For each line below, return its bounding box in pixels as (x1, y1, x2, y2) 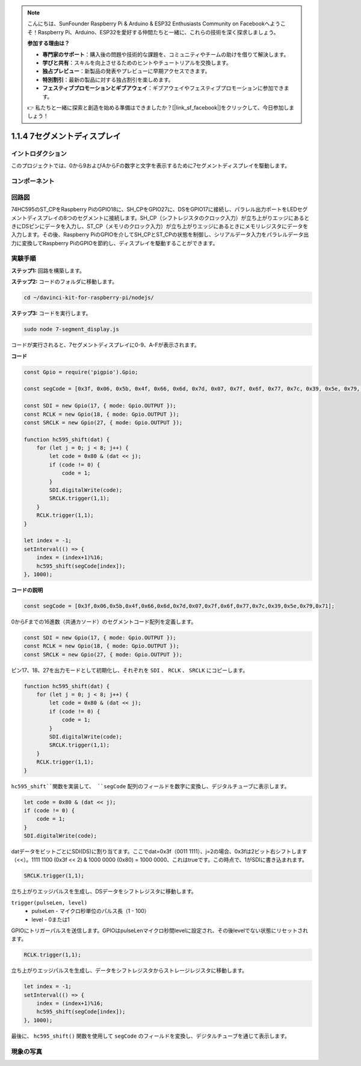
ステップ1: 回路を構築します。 (11, 267, 85, 274)
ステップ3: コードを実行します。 (11, 310, 91, 317)
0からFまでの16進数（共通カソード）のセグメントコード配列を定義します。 (11, 618, 197, 625)
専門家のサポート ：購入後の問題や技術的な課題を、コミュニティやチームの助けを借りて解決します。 (42, 51, 289, 58)
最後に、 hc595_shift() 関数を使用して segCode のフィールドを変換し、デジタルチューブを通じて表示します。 (11, 1032, 290, 1039)
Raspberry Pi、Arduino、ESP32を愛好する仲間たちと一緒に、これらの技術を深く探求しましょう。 (37, 28, 279, 36)
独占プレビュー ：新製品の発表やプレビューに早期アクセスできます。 (42, 67, 211, 75)
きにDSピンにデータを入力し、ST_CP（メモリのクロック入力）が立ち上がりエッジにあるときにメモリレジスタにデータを (11, 222, 309, 230)
